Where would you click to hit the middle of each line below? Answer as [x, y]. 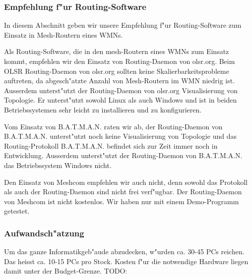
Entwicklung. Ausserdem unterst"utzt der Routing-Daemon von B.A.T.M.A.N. [123, 155]
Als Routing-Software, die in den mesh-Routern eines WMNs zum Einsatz [117, 51]
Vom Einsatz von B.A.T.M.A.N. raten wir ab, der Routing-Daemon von [113, 126]
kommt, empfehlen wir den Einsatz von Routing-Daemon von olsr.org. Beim [120, 61]
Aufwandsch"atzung [44, 233]
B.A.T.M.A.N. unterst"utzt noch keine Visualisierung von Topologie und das [121, 136]
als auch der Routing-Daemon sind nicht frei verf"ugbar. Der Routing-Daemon [123, 192]
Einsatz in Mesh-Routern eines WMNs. [63, 34]
